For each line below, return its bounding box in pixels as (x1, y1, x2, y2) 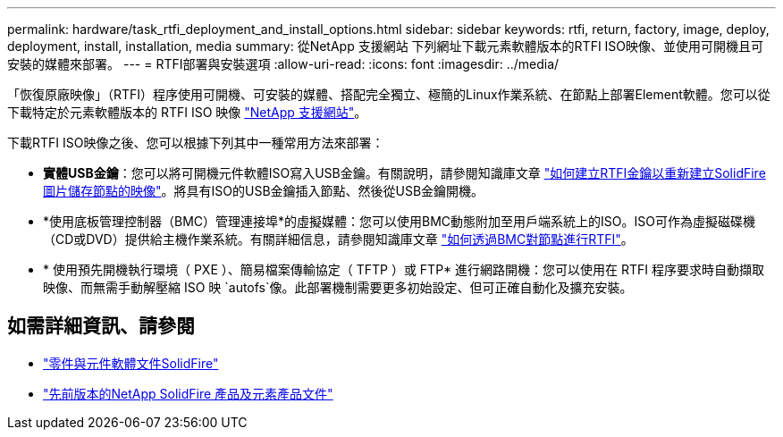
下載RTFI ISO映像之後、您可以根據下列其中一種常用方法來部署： (7, 135, 384, 150)
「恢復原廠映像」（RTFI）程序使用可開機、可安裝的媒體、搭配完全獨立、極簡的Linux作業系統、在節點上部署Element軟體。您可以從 (7, 87, 770, 102)
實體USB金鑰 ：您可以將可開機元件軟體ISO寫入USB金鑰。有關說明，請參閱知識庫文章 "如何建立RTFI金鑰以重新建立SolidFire (43, 165, 766, 181)
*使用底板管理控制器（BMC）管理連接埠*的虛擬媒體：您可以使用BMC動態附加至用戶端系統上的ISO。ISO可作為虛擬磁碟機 (43, 214, 755, 229)
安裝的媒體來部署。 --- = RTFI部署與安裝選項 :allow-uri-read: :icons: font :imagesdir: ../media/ (7, 56, 560, 71)
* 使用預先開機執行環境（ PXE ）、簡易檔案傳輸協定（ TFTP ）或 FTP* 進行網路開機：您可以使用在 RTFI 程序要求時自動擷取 (43, 262, 764, 277)
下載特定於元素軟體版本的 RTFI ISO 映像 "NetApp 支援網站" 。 (7, 105, 367, 120)
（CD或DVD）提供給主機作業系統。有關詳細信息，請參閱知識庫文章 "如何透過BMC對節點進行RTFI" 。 (43, 231, 634, 247)
